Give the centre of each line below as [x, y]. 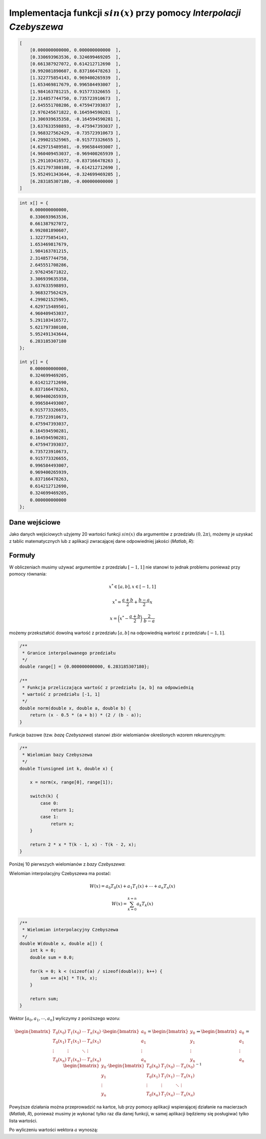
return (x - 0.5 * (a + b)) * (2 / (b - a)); [86, 715]
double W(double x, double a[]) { [61, 943]
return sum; [44, 999]
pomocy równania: [28, 574]
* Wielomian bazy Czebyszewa [57, 755]
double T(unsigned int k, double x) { [66, 768]
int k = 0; [43, 950]
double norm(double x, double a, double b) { [75, 708]
